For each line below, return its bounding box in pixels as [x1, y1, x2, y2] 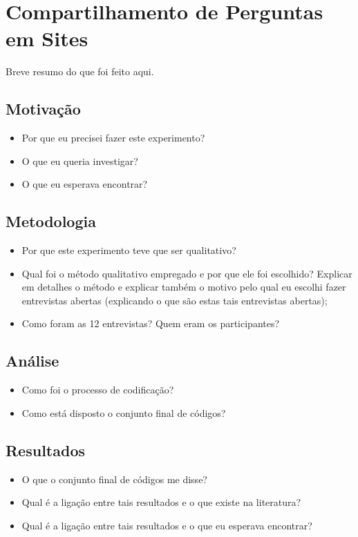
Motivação [6, 98, 81, 119]
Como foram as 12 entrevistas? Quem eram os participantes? [21, 316, 280, 331]
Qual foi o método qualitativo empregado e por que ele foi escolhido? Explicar [21, 266, 352, 280]
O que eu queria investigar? [21, 153, 138, 168]
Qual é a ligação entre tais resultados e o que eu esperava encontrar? [21, 518, 312, 532]
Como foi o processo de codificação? [21, 382, 174, 397]
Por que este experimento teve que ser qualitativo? [21, 243, 236, 257]
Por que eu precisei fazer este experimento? [21, 130, 205, 145]
